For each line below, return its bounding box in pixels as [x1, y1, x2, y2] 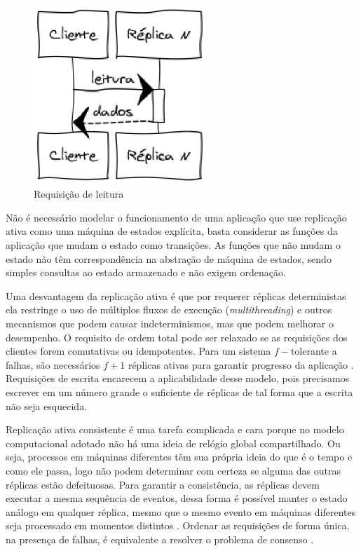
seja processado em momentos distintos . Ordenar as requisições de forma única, [6, 518, 350, 533]
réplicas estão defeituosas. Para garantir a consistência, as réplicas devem [6, 477, 320, 491]
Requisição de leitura [34, 186, 124, 201]
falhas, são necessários [6, 357, 100, 372]
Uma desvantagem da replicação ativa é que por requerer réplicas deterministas [6, 288, 346, 303]
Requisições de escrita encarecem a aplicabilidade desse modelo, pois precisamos [6, 371, 350, 386]
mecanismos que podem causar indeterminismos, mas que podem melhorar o [6, 315, 334, 330]
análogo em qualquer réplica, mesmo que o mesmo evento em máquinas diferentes [6, 504, 356, 519]
